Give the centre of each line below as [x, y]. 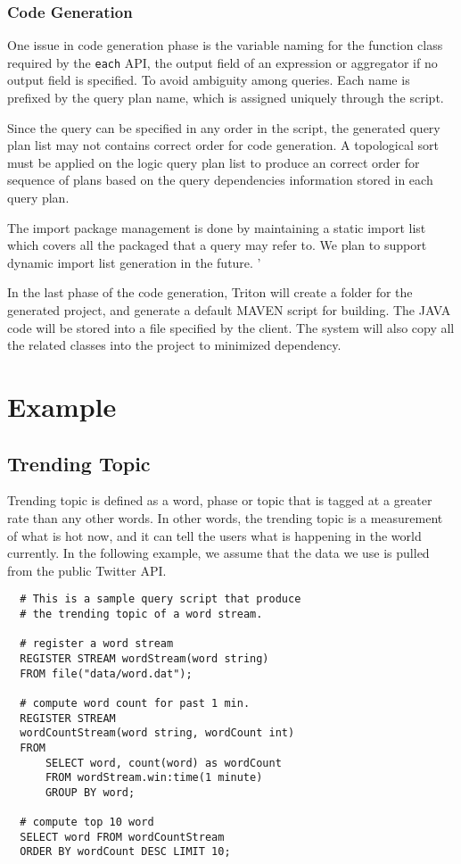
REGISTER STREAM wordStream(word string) [144, 658]
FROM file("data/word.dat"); [106, 673]
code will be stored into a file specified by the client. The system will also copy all [231, 327]
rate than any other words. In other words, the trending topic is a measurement [225, 517]
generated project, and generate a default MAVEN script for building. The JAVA [229, 310]
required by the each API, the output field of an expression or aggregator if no [222, 62]
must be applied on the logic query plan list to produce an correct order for [214, 162]
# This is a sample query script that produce [161, 599]
